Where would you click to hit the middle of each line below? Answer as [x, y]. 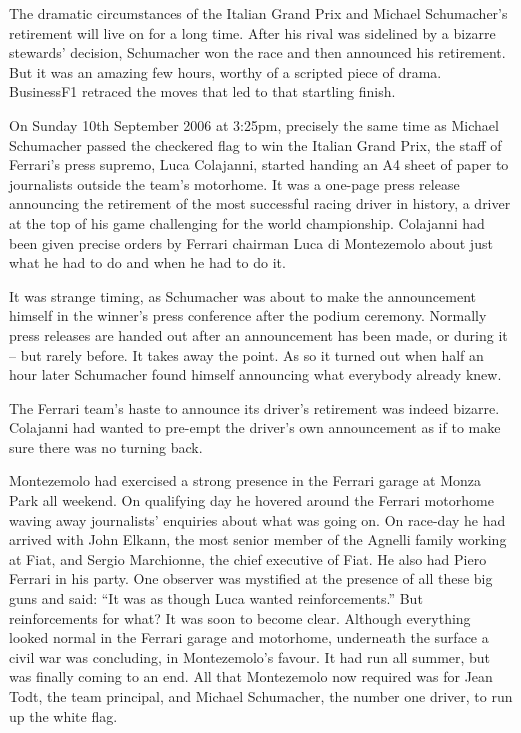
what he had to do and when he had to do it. [147, 262]
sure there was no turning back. [106, 446]
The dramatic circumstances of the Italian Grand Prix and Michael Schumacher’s [258, 13]
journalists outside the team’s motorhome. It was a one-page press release [234, 183]
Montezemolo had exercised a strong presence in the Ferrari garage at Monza [245, 480]
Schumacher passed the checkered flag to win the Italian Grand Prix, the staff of [255, 144]
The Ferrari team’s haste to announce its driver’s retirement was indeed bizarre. [254, 407]
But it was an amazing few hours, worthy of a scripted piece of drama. [225, 71]
